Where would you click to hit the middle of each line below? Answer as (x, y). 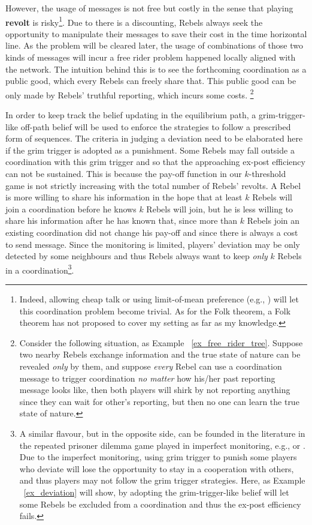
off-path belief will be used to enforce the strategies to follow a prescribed (156, 126)
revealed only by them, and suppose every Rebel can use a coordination (151, 366)
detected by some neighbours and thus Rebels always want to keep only (137, 256)
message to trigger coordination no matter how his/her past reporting (147, 378)
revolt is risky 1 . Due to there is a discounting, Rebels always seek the (134, 21)
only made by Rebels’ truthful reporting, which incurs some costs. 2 (130, 94)
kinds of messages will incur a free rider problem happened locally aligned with (151, 57)
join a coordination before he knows (71, 208)
